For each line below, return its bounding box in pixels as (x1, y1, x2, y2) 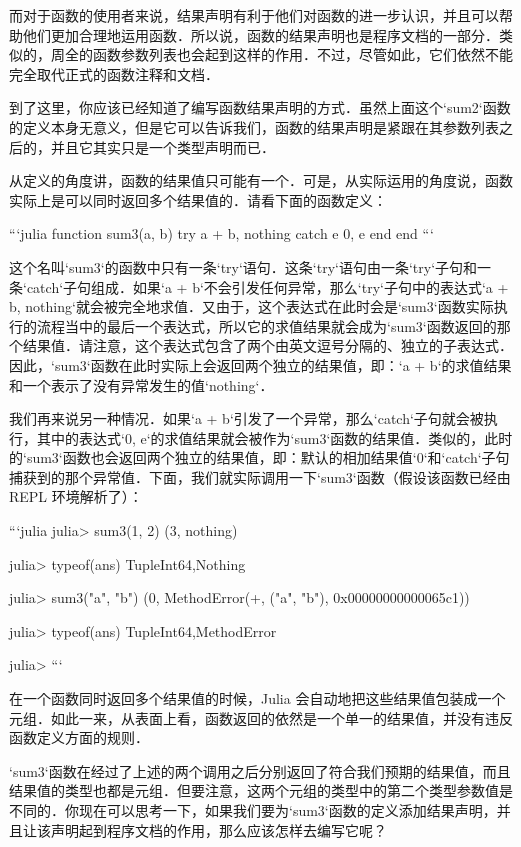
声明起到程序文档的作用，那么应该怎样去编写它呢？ (50, 819, 387, 840)
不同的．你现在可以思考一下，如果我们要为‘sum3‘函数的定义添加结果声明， (9, 800, 497, 820)
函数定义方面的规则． (9, 727, 149, 748)
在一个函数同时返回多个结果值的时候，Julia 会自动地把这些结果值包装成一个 (9, 688, 506, 709)
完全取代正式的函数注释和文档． (9, 63, 219, 84)
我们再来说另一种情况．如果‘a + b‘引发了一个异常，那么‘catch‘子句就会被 (9, 408, 484, 429)
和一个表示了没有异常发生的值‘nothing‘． (9, 374, 274, 395)
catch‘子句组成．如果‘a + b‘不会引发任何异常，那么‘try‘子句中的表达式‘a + (26, 276, 509, 297)
